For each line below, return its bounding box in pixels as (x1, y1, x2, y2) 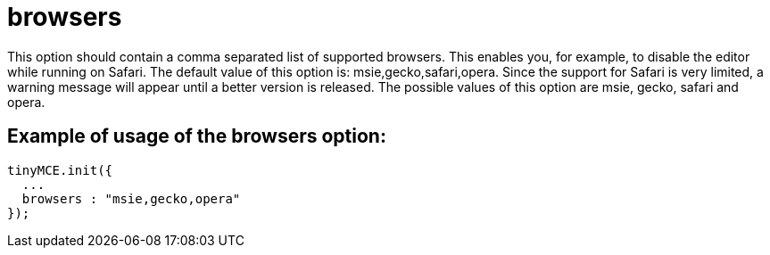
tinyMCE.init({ (7, 162, 113, 177)
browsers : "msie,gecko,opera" (21, 191, 241, 206)
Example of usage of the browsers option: (7, 125, 386, 148)
